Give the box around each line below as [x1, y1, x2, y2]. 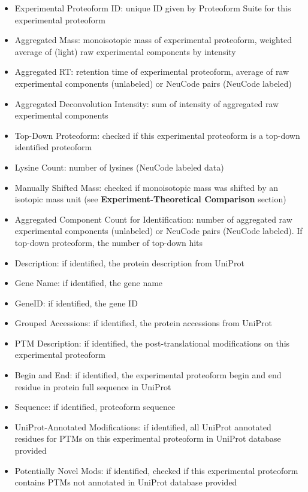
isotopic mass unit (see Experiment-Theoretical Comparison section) [14, 193, 286, 205]
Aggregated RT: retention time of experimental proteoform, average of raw [14, 65, 289, 78]
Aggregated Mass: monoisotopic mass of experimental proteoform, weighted [14, 34, 292, 46]
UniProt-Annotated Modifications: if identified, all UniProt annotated [14, 420, 271, 433]
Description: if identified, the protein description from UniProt [14, 256, 244, 269]
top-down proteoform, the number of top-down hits [14, 236, 203, 248]
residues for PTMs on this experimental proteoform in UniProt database [14, 432, 281, 445]
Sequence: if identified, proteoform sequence [14, 400, 176, 413]
